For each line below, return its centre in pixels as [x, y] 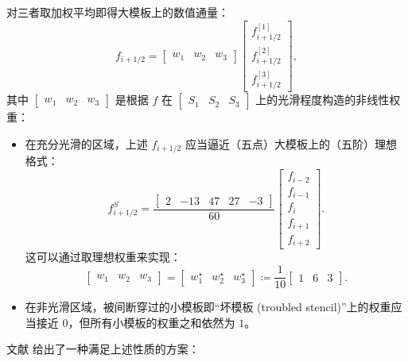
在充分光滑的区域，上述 [86, 144]
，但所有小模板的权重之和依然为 [152, 322]
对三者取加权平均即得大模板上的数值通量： [118, 12]
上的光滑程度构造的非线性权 [328, 100]
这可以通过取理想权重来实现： [103, 257]
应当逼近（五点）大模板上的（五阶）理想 [291, 144]
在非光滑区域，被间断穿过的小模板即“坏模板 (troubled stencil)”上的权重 [208, 307]
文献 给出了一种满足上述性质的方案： [103, 349]
